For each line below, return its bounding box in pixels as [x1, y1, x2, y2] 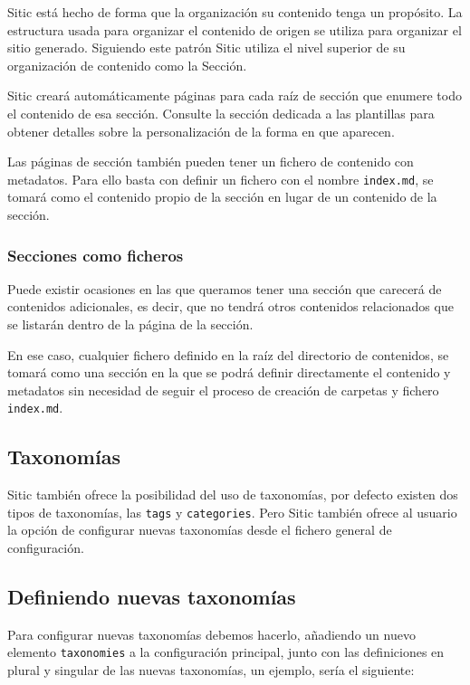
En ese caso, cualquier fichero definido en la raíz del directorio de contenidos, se [7, 345, 449, 364]
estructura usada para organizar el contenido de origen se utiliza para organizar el [7, 20, 462, 39]
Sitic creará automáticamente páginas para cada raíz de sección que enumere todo [7, 86, 462, 105]
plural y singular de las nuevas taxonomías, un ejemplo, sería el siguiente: [7, 661, 415, 680]
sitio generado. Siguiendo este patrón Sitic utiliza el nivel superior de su [7, 38, 406, 57]
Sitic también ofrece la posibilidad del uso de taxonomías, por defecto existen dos [7, 485, 458, 504]
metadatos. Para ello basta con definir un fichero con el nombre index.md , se [7, 169, 434, 188]
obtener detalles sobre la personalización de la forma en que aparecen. [7, 121, 395, 140]
